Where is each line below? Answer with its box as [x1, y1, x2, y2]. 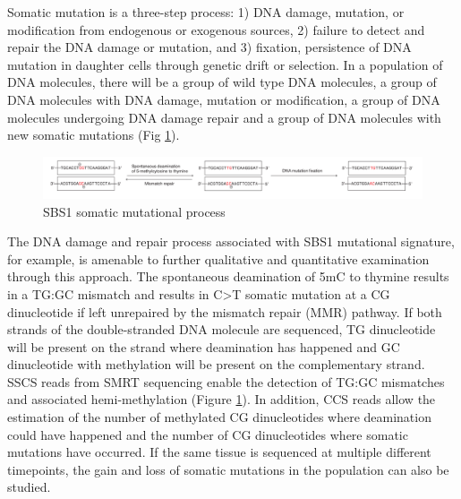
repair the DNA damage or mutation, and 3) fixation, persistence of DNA [7, 38, 412, 56]
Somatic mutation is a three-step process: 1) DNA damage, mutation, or [7, 3, 405, 21]
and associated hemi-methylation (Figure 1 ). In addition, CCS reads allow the [7, 390, 436, 409]
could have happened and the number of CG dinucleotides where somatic [7, 425, 408, 443]
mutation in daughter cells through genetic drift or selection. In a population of [7, 55, 443, 73]
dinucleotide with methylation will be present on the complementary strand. [7, 355, 425, 374]
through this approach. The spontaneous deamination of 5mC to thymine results [7, 267, 449, 286]
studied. [7, 477, 51, 496]
